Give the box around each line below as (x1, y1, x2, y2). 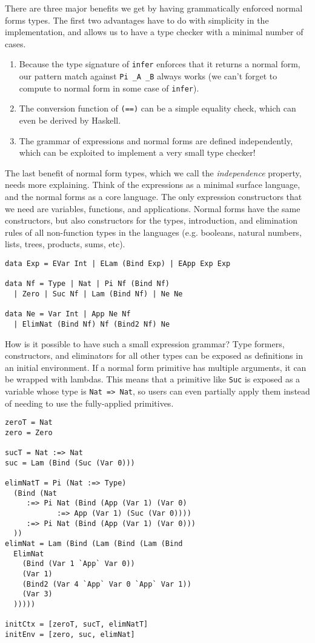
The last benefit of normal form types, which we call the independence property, (5, 166, 302, 179)
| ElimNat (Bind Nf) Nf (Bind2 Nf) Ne (13, 319, 170, 328)
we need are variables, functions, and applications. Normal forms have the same (5, 202, 300, 215)
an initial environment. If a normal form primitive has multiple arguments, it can (5, 361, 307, 373)
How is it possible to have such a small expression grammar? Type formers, (5, 337, 285, 350)
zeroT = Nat (5, 418, 53, 427)
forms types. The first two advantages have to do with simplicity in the (5, 13, 269, 26)
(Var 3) (22, 590, 53, 599)
